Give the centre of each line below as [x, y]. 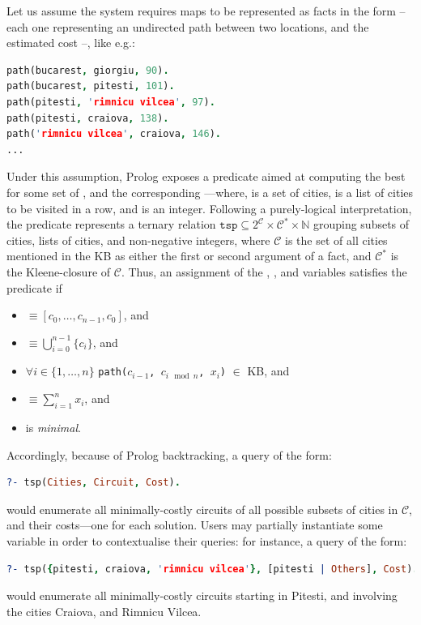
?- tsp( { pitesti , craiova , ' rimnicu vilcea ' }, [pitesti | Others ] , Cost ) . [213, 569]
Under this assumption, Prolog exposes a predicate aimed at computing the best [206, 176]
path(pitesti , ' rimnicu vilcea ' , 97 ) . [111, 102]
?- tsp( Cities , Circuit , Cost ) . [94, 483]
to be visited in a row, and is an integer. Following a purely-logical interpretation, [209, 208]
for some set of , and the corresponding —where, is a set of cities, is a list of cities [210, 192]
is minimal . [53, 427]
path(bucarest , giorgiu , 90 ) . [88, 70]
